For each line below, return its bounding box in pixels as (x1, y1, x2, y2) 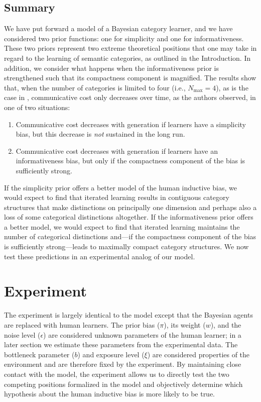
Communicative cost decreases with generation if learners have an (16, 145, 218, 156)
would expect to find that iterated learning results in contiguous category (4, 192, 229, 203)
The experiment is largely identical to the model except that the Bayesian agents (4, 310, 253, 320)
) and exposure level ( (77, 349, 145, 359)
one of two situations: (4, 102, 70, 112)
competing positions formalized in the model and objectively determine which (4, 378, 243, 389)
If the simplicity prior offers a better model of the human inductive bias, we (4, 182, 237, 192)
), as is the (216, 82, 248, 92)
